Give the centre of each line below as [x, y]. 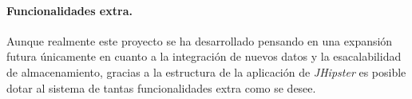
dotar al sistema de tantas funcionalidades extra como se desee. [161, 87]
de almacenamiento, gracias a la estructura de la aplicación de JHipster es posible [206, 71]
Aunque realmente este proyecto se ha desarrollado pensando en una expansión [200, 40]
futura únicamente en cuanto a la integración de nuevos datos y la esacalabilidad [204, 56]
